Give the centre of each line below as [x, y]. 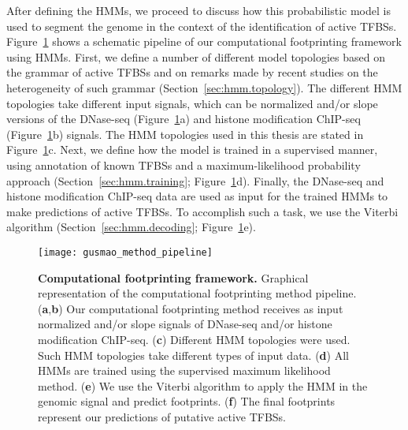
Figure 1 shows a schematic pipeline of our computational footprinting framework [204, 41]
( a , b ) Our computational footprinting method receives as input [191, 308]
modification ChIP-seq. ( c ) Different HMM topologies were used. [194, 339]
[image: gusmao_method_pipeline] [125, 252]
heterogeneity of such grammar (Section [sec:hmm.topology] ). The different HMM [204, 87]
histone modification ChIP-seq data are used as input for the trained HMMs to [197, 196]
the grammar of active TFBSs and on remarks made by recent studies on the [192, 72]
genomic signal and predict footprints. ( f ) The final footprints [187, 401]
